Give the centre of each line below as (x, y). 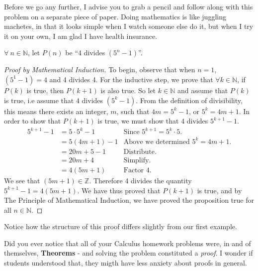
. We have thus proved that (119, 190)
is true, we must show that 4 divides (153, 121)
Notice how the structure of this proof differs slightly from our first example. (121, 226)
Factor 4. (137, 170)
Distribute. (140, 152)
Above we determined (157, 142)
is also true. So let (128, 90)
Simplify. (137, 160)
